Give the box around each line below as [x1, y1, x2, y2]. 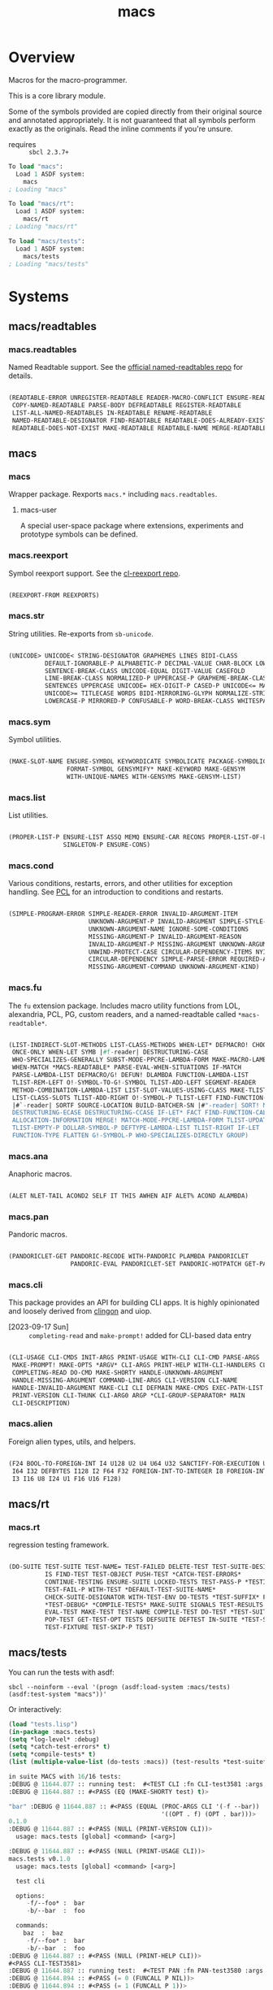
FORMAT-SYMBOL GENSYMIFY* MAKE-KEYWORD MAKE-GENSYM [66, 765, 245, 774]
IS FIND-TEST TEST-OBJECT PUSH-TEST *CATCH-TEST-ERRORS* [44, 1571, 242, 1579]
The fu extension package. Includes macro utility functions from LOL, [8, 1001, 241, 1010]
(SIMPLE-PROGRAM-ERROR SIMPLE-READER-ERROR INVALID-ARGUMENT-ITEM [8, 910, 238, 919]
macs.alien [8, 1418, 53, 1429]
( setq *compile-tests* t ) [8, 1750, 96, 1758]
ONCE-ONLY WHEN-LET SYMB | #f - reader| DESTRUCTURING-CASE [11, 1048, 209, 1057]
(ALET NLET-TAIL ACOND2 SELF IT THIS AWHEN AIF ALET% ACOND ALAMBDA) [8, 1192, 249, 1201]
